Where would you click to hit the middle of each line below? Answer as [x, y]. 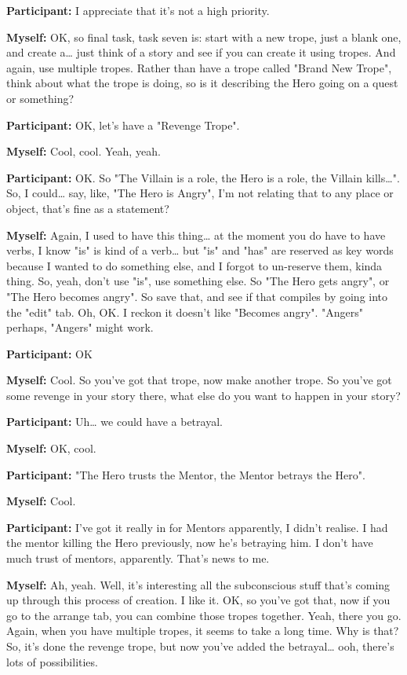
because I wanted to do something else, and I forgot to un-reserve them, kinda [194, 265]
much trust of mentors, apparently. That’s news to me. [138, 558]
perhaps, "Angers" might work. [80, 327]
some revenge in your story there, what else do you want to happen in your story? [203, 395]
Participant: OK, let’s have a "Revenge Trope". [123, 125]
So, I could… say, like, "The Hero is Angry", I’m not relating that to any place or [200, 193]
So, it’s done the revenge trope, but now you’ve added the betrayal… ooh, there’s [200, 646]
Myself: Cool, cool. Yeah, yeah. [84, 151]
